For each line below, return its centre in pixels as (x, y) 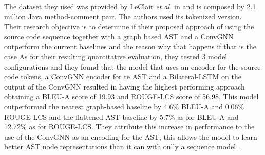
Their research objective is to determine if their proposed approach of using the (129, 26)
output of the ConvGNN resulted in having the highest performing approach (125, 86)
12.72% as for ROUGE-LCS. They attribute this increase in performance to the (129, 127)
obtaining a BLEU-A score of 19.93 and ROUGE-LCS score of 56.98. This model (131, 96)
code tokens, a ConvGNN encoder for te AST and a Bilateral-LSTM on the (123, 76)
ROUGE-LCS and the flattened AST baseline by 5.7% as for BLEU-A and (121, 116)
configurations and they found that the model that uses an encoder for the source (132, 66)
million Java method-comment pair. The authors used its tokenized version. (123, 16)
